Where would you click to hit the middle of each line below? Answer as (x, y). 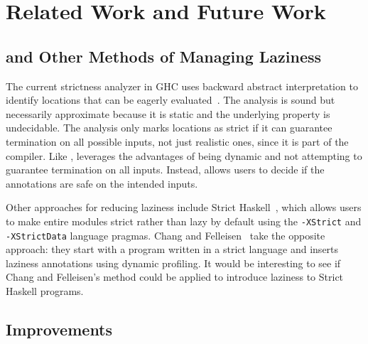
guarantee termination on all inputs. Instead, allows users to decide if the (165, 170)
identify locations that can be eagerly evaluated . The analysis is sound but (171, 100)
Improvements (59, 329)
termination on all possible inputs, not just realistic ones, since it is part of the (177, 141)
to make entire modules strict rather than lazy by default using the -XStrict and (184, 221)
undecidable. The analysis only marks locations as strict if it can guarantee (169, 128)
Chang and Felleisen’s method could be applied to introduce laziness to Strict (175, 277)
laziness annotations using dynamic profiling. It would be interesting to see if (173, 263)
